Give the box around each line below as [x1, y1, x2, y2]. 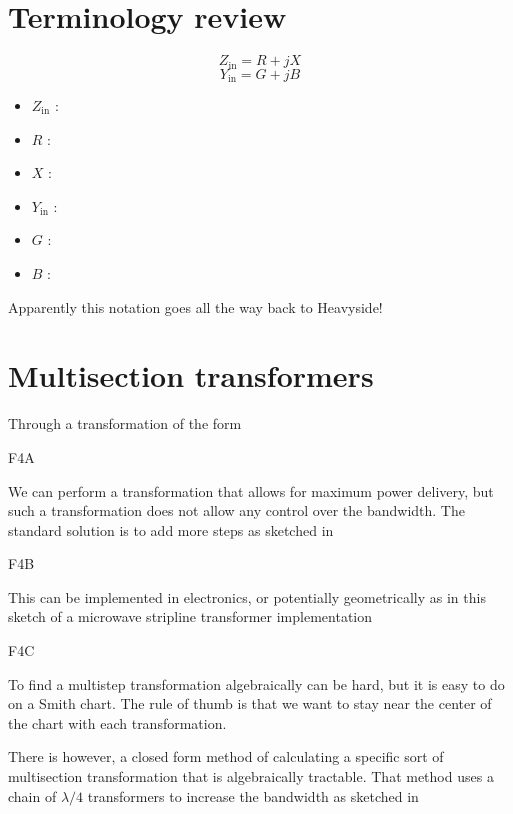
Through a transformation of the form [8, 413, 242, 434]
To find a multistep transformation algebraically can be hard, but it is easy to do [8, 673, 505, 694]
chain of [8, 785, 57, 806]
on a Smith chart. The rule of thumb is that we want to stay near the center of [8, 693, 492, 714]
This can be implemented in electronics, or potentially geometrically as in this [8, 586, 486, 607]
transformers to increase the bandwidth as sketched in [87, 785, 419, 806]
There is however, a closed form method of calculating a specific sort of [8, 746, 444, 767]
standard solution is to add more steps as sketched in [8, 519, 334, 540]
